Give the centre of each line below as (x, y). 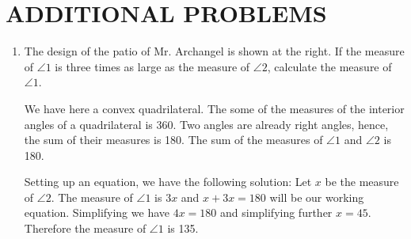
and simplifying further (276, 212)
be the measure (362, 182)
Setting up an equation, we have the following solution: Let (168, 182)
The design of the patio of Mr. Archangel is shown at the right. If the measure (214, 51)
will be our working (317, 197)
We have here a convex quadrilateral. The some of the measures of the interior (214, 108)
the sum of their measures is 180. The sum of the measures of (173, 140)
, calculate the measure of (329, 66)
